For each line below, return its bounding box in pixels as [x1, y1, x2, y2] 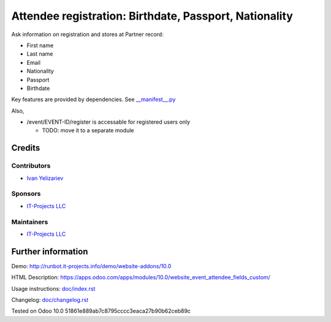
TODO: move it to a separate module [42, 127, 134, 134]
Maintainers [11, 217, 48, 226]
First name [26, 42, 54, 49]
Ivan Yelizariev [26, 174, 64, 182]
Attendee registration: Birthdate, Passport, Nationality [11, 9, 294, 23]
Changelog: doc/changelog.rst [11, 296, 89, 303]
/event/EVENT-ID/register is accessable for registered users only [26, 118, 190, 125]
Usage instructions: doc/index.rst [11, 285, 96, 292]
